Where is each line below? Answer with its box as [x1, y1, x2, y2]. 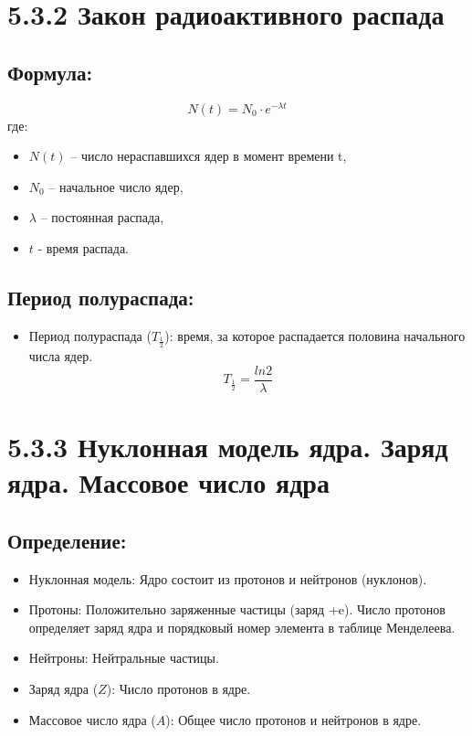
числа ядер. [28, 347, 93, 366]
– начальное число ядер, [48, 176, 184, 196]
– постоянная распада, [40, 208, 164, 227]
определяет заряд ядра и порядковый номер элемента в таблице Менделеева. [28, 617, 456, 636]
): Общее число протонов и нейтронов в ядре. [165, 709, 422, 729]
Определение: [7, 526, 127, 554]
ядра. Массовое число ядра [7, 464, 330, 501]
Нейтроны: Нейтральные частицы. [28, 648, 219, 667]
